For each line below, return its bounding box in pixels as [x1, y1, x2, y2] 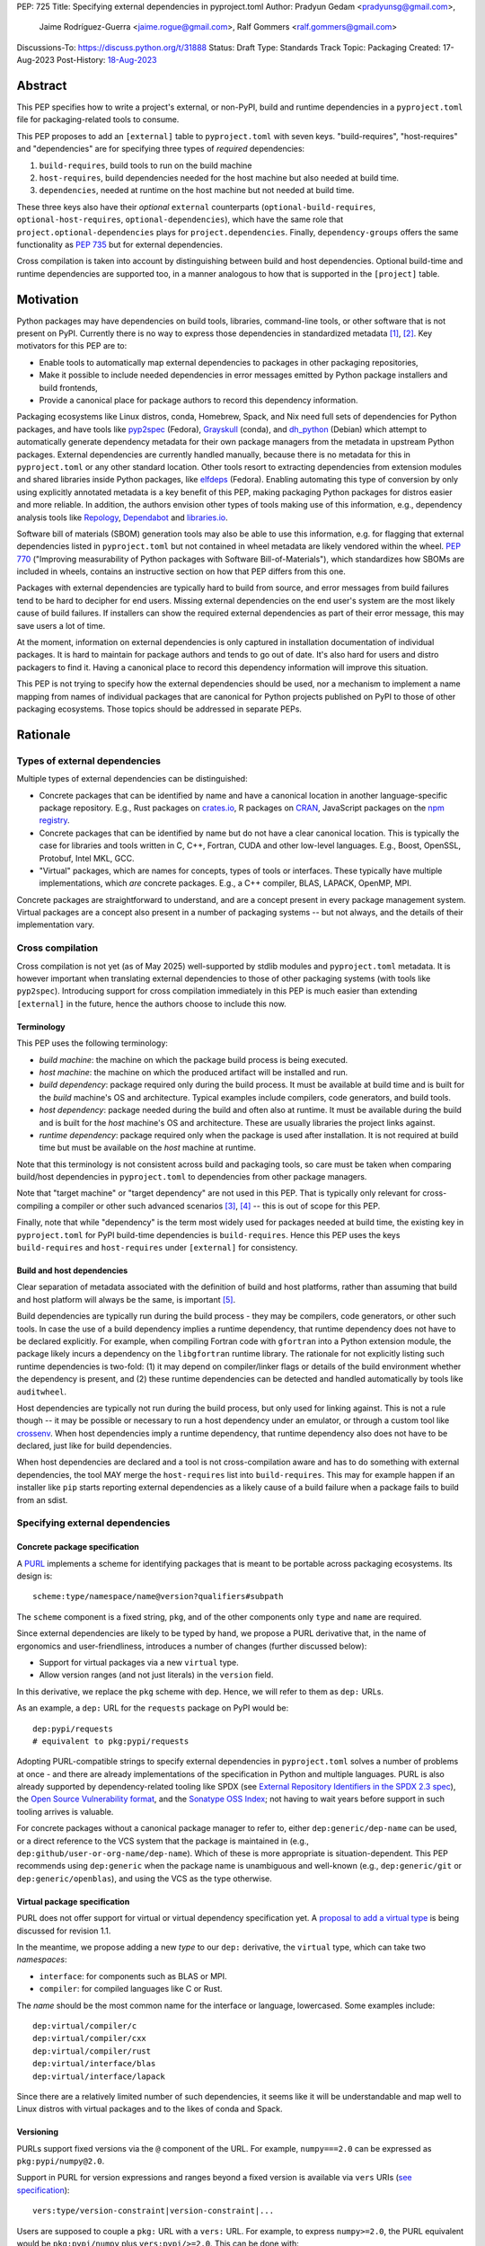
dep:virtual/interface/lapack [32, 2071, 166, 2082]
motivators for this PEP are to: [16, 340, 128, 351]
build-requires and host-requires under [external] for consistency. [16, 1242, 298, 1253]
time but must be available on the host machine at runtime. [39, 1142, 256, 1154]
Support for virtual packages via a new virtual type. [39, 1657, 240, 1667]
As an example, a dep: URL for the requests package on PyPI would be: [16, 1702, 289, 1713]
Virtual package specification [16, 1896, 130, 1906]
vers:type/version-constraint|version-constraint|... [32, 2206, 274, 2216]
